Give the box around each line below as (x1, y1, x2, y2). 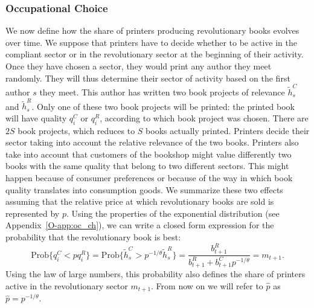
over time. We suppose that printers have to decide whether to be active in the (5, 36, 297, 48)
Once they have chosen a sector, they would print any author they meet (5, 60, 272, 72)
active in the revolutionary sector (5, 279, 128, 292)
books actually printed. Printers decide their (146, 124, 310, 136)
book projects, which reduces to (18, 124, 135, 136)
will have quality (5, 111, 67, 124)
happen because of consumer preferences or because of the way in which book (5, 171, 293, 184)
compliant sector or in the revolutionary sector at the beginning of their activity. (5, 48, 304, 60)
